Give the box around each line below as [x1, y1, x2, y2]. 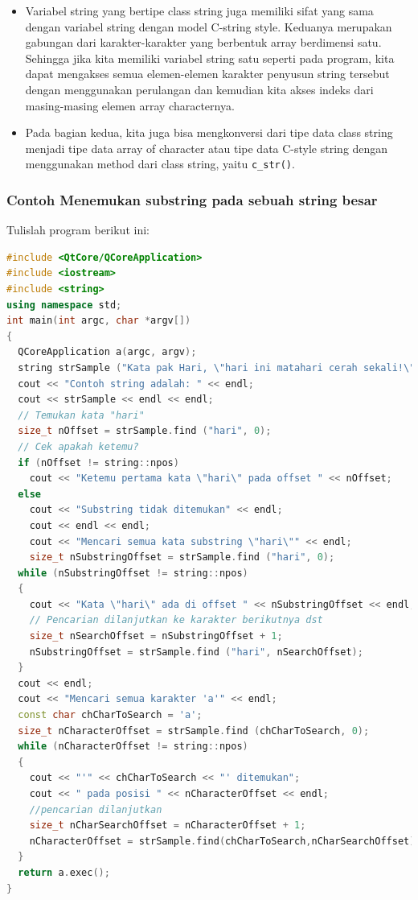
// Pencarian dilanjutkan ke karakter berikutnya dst [29, 614, 323, 626]
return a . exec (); [18, 866, 110, 878]
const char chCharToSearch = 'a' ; [18, 709, 203, 721]
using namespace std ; [6, 299, 122, 311]
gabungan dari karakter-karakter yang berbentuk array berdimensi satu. [25, 34, 382, 51]
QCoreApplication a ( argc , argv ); [18, 346, 197, 358]
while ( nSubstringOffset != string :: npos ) [18, 567, 248, 579]
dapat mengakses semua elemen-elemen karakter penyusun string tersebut [25, 65, 390, 82]
